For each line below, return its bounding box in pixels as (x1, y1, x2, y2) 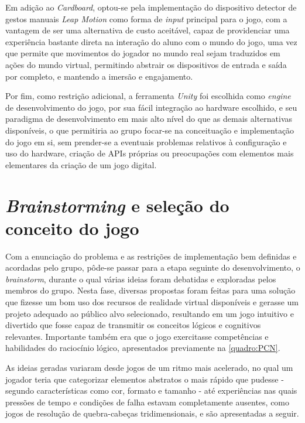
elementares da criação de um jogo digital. (5, 158, 157, 170)
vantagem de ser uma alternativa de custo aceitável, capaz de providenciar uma (5, 24, 290, 36)
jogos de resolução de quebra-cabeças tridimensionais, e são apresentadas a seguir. (5, 407, 299, 419)
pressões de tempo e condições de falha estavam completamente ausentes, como (5, 395, 290, 408)
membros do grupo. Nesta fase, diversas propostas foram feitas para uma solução (5, 284, 296, 296)
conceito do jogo (5, 216, 139, 240)
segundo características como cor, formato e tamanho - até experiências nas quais (5, 384, 297, 397)
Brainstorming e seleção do (5, 193, 229, 217)
